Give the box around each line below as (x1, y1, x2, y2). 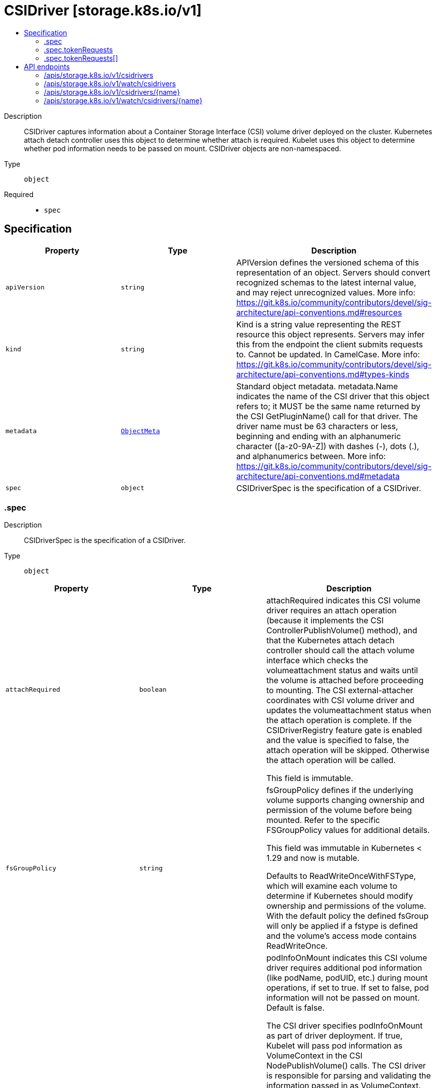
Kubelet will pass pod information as (266, 1041, 403, 1051)
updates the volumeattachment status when (266, 705, 432, 716)
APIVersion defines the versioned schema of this (236, 257, 419, 268)
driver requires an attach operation (266, 605, 397, 616)
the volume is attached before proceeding (266, 675, 424, 686)
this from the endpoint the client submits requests (236, 339, 423, 349)
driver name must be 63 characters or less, (236, 421, 398, 431)
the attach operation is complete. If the (266, 715, 412, 726)
